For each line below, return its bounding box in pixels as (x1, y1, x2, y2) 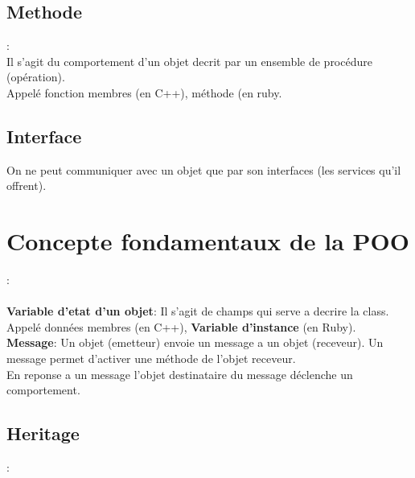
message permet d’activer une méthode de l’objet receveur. (6, 350, 296, 367)
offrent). (6, 177, 47, 194)
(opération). (6, 68, 65, 85)
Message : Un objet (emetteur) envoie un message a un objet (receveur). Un (6, 334, 384, 351)
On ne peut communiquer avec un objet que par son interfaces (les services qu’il (6, 161, 401, 178)
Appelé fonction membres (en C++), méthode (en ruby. (6, 84, 282, 101)
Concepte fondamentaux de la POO (6, 225, 410, 258)
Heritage (6, 421, 80, 446)
